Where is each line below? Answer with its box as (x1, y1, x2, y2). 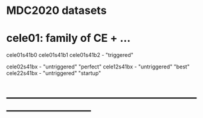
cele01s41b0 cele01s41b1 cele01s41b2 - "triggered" (6, 51, 134, 59)
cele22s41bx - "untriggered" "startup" (6, 70, 101, 77)
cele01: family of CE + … (6, 31, 131, 45)
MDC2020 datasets (6, 4, 107, 18)
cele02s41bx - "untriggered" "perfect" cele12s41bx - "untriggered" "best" (6, 63, 190, 70)
